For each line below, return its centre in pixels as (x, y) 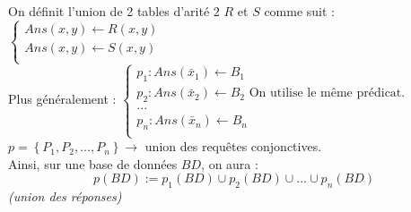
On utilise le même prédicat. (327, 93)
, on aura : (230, 163)
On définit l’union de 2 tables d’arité (109, 11)
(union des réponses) (65, 196)
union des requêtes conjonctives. (233, 146)
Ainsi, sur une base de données (93, 163)
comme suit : (300, 11)
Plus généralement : (62, 99)
